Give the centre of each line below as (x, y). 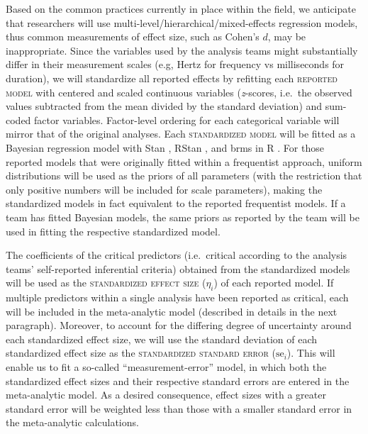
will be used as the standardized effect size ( (106, 283)
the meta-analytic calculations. (72, 422)
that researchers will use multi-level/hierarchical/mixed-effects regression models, (182, 22)
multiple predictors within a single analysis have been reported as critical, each (177, 297)
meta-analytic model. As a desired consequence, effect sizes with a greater (166, 395)
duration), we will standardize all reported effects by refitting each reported (172, 78)
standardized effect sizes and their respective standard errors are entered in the (178, 380)
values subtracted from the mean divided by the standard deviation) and (164, 106)
